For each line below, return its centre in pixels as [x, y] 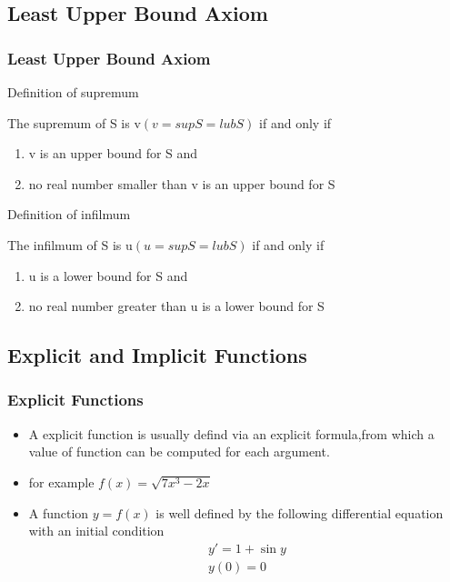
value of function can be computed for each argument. [179, 452]
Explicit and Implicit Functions [157, 355]
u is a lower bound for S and [108, 275]
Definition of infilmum [69, 214]
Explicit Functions [75, 400]
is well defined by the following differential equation [300, 512]
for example [61, 482]
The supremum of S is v [74, 122]
